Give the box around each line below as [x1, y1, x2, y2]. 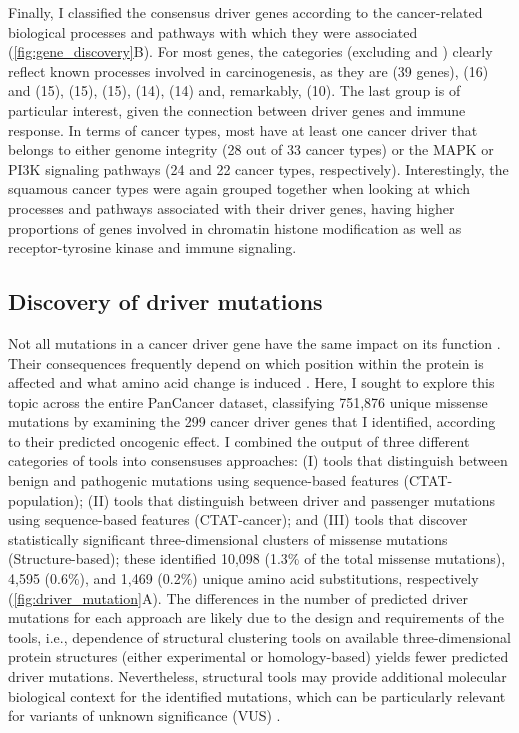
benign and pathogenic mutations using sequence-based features [8, 470, 399, 491]
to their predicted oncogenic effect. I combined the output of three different [8, 430, 470, 451]
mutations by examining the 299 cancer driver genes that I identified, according [8, 411, 496, 432]
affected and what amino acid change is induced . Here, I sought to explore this [8, 372, 495, 393]
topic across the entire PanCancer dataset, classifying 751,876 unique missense [8, 391, 488, 412]
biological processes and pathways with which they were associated [8, 21, 418, 42]
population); [8, 489, 84, 510]
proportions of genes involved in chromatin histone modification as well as [8, 217, 462, 238]
